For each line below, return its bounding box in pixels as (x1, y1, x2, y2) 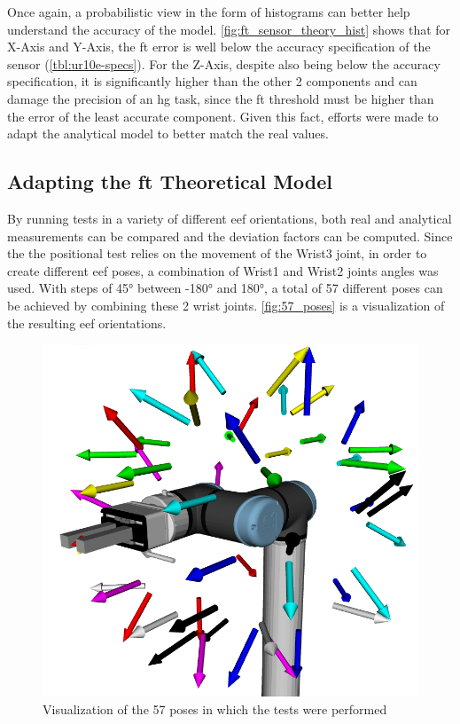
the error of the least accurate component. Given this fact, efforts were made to (7, 106, 439, 125)
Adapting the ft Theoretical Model (7, 168, 333, 195)
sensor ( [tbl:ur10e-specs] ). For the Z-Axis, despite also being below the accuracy (7, 54, 441, 73)
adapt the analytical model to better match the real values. (7, 124, 329, 143)
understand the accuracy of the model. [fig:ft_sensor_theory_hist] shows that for (7, 20, 451, 38)
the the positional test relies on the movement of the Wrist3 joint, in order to (7, 244, 427, 263)
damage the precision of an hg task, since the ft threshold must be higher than (7, 89, 434, 107)
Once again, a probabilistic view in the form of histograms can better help (7, 3, 410, 20)
